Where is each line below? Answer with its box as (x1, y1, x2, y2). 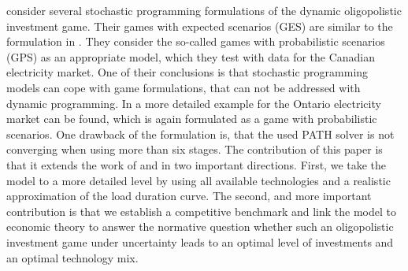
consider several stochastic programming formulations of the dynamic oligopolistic (6, 2, 402, 18)
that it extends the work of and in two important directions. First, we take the (6, 156, 387, 173)
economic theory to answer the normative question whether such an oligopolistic (6, 218, 394, 235)
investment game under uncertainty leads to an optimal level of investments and (6, 233, 394, 250)
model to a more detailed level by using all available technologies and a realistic (6, 172, 391, 188)
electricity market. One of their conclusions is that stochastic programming (6, 64, 369, 80)
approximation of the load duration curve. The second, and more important (6, 187, 372, 204)
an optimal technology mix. (6, 249, 139, 265)
